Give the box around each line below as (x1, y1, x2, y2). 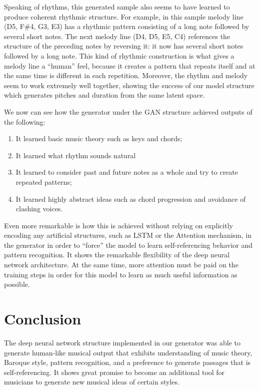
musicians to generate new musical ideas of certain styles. (4, 376, 179, 387)
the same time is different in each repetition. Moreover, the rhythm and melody (4, 70, 248, 81)
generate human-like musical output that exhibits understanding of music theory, (4, 347, 252, 357)
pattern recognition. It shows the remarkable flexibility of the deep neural (4, 249, 230, 260)
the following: (4, 116, 45, 127)
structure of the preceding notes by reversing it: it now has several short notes (4, 41, 243, 51)
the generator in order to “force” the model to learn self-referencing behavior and (4, 239, 253, 250)
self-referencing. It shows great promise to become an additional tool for (4, 366, 225, 377)
